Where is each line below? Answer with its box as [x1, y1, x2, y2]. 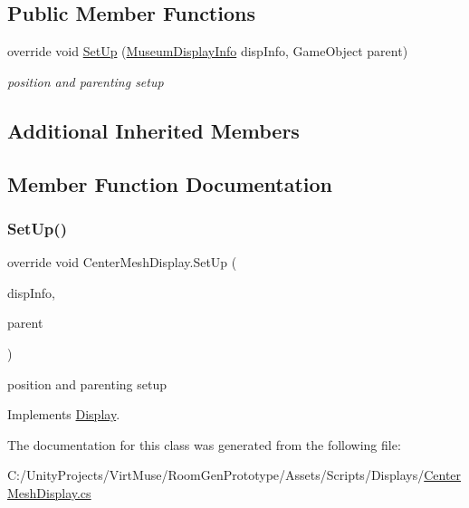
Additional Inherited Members [7, 116, 300, 144]
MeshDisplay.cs [7, 483, 91, 502]
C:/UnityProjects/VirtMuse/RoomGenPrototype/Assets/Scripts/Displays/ [7, 465, 425, 484]
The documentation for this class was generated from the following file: [7, 435, 401, 454]
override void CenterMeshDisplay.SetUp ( [7, 253, 237, 272]
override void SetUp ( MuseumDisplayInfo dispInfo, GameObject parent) [7, 42, 408, 61]
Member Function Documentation [7, 169, 333, 197]
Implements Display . [7, 405, 120, 424]
